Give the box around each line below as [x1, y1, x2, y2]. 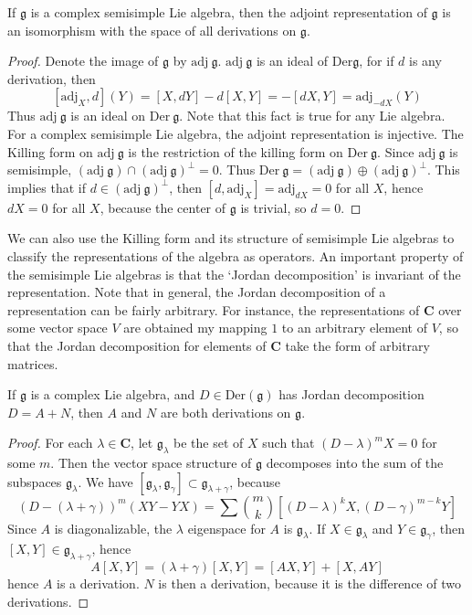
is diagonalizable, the [54, 518, 173, 537]
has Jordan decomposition [278, 385, 425, 404]
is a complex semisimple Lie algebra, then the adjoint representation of [30, 3, 427, 21]
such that [262, 433, 315, 452]
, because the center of [100, 197, 226, 217]
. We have [78, 472, 133, 491]
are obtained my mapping [123, 318, 267, 337]
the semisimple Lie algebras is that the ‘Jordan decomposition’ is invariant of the [7, 264, 461, 283]
